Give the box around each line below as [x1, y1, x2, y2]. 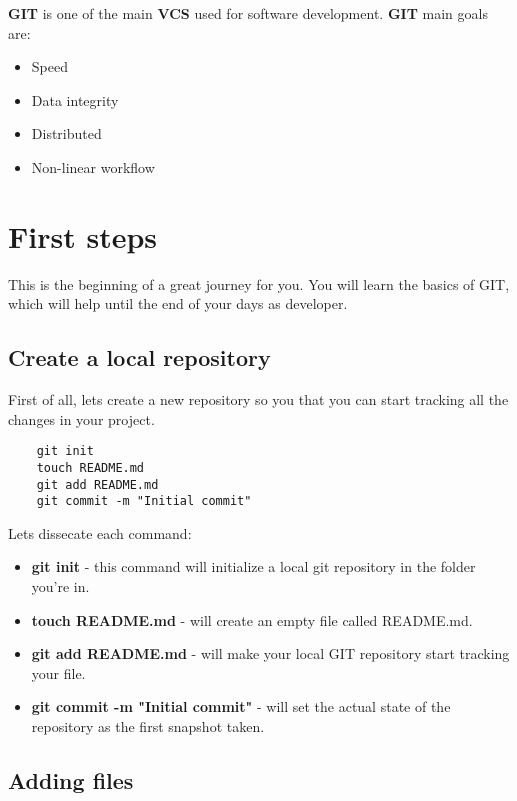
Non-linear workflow [31, 156, 155, 177]
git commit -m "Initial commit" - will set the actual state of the [31, 696, 451, 717]
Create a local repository [8, 342, 271, 373]
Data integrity [31, 89, 119, 110]
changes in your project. [8, 408, 155, 429]
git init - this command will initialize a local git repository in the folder [31, 556, 476, 577]
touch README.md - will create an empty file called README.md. [31, 609, 473, 630]
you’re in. [31, 576, 90, 597]
